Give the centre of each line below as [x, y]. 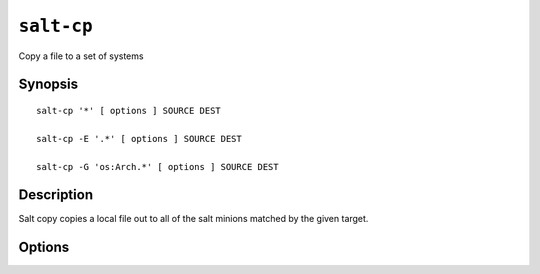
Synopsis [48, 84]
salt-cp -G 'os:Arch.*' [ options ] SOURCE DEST [157, 166]
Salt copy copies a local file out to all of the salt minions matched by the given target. [193, 219]
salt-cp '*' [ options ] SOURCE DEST [129, 110]
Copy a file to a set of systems [81, 56]
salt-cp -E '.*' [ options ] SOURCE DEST [139, 138]
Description [56, 195]
